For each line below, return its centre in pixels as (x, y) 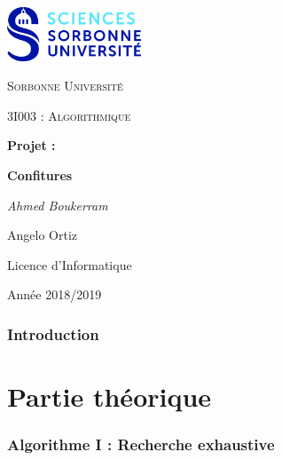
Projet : (31, 145)
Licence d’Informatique (70, 264)
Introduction (53, 333)
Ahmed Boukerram (58, 205)
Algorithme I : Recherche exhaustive (141, 444)
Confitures (40, 175)
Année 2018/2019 (55, 294)
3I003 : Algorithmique (69, 115)
